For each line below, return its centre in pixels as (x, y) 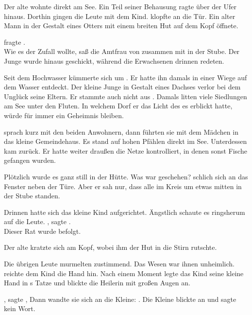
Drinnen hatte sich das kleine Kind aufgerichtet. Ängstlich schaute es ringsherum (125, 212)
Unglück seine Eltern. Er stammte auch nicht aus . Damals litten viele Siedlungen (126, 96)
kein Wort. (20, 308)
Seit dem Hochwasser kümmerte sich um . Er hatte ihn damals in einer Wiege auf (126, 77)
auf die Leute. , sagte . (37, 221)
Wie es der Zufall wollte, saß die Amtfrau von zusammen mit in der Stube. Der (122, 51)
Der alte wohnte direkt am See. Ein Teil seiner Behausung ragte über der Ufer (120, 6)
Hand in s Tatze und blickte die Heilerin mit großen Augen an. (97, 283)
